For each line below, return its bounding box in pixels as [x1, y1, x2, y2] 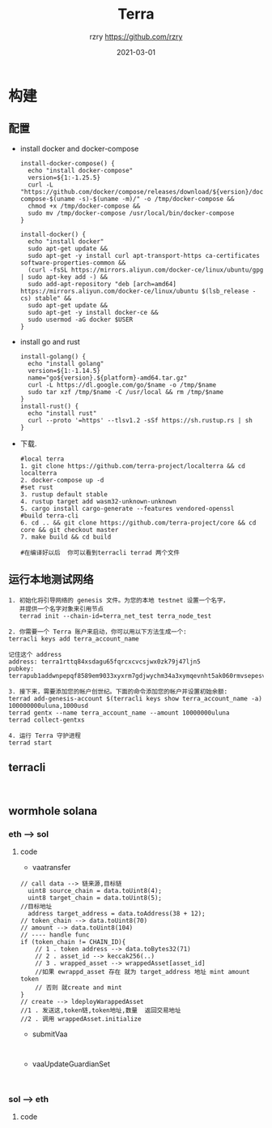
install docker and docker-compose [19, 144, 139, 153]
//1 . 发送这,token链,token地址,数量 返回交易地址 [19, 1006, 181, 1014]
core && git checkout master [19, 525, 119, 534]
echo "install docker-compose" [28, 166, 134, 174]
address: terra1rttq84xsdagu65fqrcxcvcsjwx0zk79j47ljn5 [8, 658, 201, 666]
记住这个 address [8, 650, 62, 658]
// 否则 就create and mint [35, 984, 123, 992]
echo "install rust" [28, 409, 97, 418]
